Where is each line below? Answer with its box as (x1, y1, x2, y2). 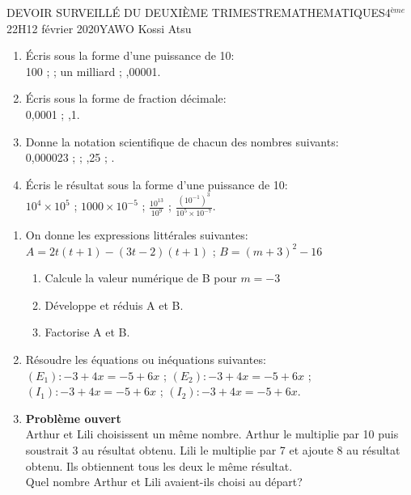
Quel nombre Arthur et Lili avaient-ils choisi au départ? (25, 473, 303, 490)
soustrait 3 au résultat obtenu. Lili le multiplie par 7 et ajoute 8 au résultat (25, 442, 400, 459)
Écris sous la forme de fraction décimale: (25, 90, 227, 107)
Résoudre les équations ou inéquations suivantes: (25, 351, 266, 368)
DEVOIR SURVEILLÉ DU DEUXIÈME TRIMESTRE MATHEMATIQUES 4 (6, 4, 391, 20)
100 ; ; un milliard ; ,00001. (25, 62, 161, 79)
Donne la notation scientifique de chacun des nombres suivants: (25, 133, 339, 150)
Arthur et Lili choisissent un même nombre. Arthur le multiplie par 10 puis (25, 425, 399, 442)
